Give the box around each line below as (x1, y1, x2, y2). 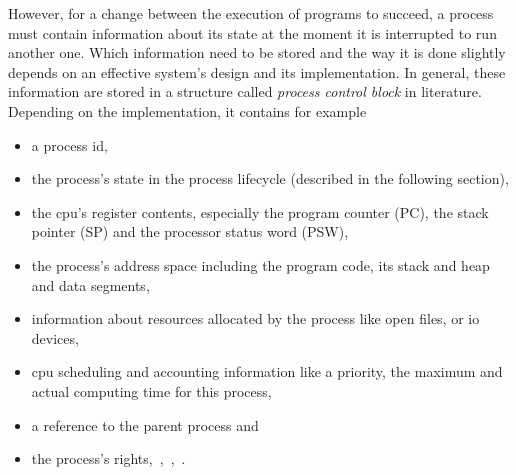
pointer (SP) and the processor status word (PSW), (31, 221, 349, 242)
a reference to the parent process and (31, 414, 259, 435)
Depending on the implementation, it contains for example (8, 100, 367, 121)
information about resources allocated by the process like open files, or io (31, 308, 480, 329)
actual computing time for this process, (31, 380, 272, 401)
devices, (31, 327, 79, 348)
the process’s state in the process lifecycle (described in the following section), (31, 168, 509, 189)
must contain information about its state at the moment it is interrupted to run (8, 22, 497, 43)
